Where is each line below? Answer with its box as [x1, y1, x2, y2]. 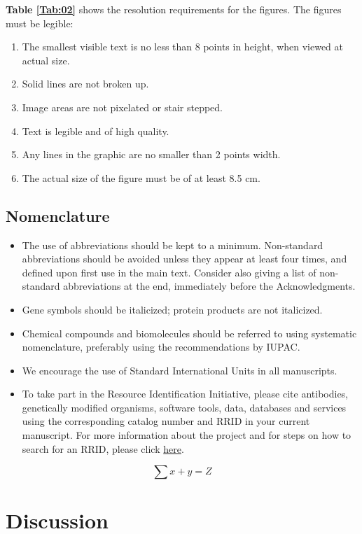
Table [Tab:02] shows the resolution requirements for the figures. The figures [6, 2, 342, 16]
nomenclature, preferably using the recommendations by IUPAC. [22, 339, 300, 354]
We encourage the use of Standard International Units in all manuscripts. [22, 363, 337, 377]
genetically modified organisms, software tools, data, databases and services [22, 400, 347, 414]
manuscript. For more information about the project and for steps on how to [22, 428, 351, 442]
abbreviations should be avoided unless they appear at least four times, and [22, 251, 347, 266]
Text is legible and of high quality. [22, 123, 169, 138]
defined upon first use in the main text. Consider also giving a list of [22, 265, 316, 279]
